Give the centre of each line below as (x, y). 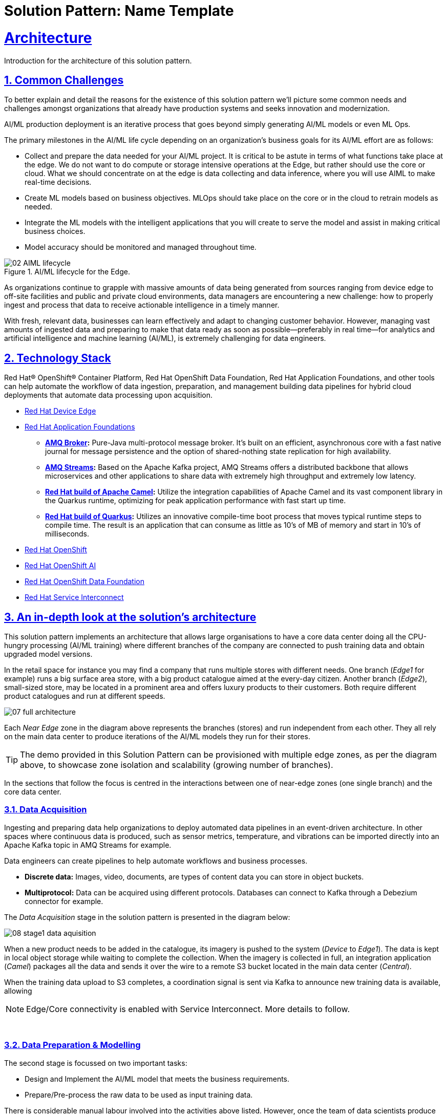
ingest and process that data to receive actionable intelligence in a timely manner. (142, 305)
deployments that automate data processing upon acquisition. (109, 395)
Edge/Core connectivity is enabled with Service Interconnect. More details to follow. (188, 1009)
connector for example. (64, 901)
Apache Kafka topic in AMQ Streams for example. (88, 845)
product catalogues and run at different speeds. (85, 696)
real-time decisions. (58, 182)
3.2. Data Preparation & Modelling (72, 1045)
